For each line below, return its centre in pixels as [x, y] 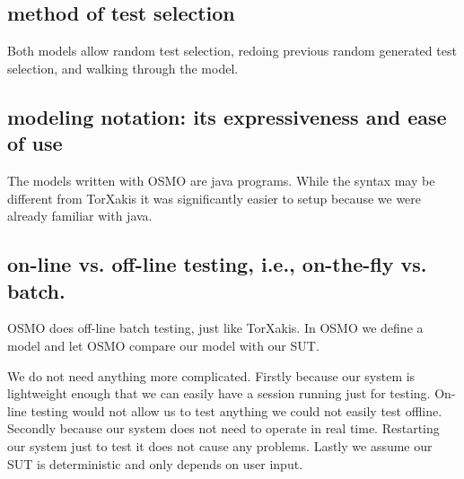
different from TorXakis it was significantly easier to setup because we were [214, 198]
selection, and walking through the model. [123, 68]
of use [35, 143]
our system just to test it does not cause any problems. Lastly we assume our [220, 445]
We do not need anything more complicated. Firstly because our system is [211, 375]
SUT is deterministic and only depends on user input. [155, 463]
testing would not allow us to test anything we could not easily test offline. [236, 410]
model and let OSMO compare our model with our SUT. [163, 345]
